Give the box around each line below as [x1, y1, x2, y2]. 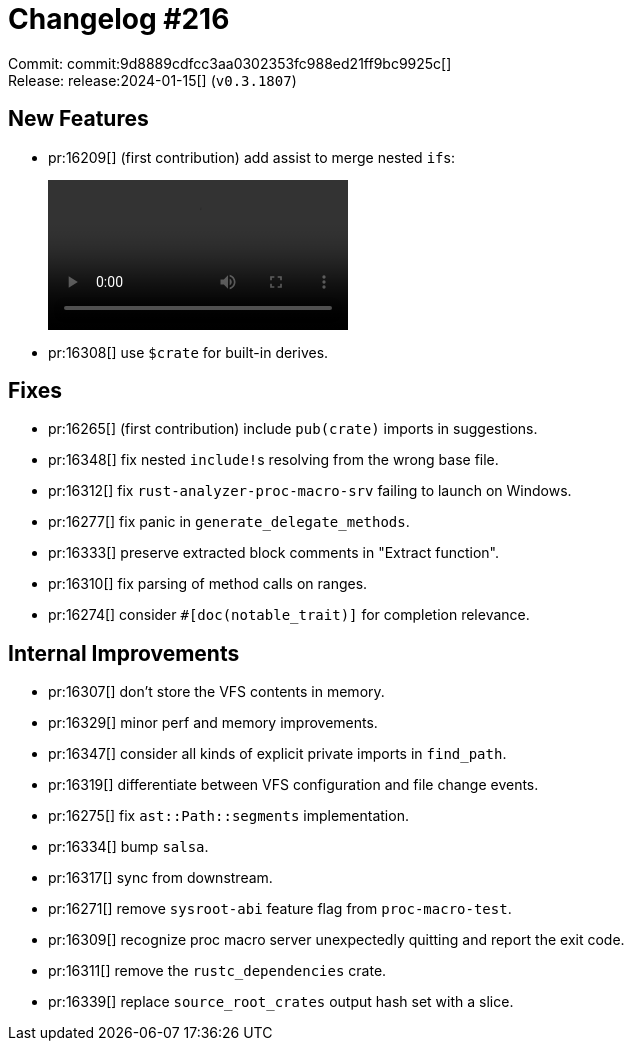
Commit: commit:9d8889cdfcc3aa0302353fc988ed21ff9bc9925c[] [8, 54, 452, 72]
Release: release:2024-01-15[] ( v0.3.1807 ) [8, 71, 297, 89]
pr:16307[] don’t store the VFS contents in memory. [48, 683, 385, 701]
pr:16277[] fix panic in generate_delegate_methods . [48, 513, 410, 531]
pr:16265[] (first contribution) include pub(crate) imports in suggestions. [48, 420, 538, 438]
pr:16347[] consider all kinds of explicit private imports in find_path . [48, 745, 507, 763]
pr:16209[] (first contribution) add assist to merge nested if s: [48, 148, 455, 166]
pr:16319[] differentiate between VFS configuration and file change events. [48, 776, 539, 794]
